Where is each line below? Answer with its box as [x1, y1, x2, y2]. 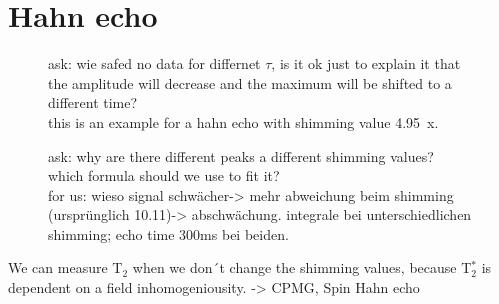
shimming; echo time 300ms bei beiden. [48, 223, 289, 244]
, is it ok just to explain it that [271, 53, 461, 74]
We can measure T [8, 257, 123, 278]
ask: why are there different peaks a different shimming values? [48, 145, 434, 166]
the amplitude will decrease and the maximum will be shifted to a [48, 72, 452, 93]
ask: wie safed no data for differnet [48, 53, 261, 74]
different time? [48, 92, 138, 113]
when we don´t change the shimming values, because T [132, 257, 472, 278]
